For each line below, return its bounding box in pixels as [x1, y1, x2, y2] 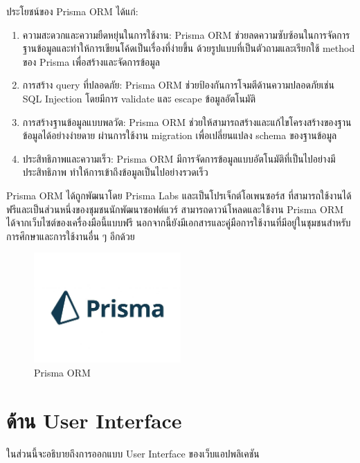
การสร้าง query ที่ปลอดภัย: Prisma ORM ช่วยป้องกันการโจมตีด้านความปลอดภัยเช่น [22, 78, 334, 92]
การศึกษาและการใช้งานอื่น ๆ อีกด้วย [6, 228, 135, 243]
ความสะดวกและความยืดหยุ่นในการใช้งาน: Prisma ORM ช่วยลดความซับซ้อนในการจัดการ [22, 27, 350, 42]
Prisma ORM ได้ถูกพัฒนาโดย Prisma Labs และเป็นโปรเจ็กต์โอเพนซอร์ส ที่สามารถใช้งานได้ [6, 188, 352, 202]
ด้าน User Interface [6, 406, 182, 434]
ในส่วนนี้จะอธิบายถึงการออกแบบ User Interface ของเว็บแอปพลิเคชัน [6, 446, 260, 460]
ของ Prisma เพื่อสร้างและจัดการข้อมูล [22, 54, 161, 69]
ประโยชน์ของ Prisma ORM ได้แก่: [6, 4, 138, 18]
